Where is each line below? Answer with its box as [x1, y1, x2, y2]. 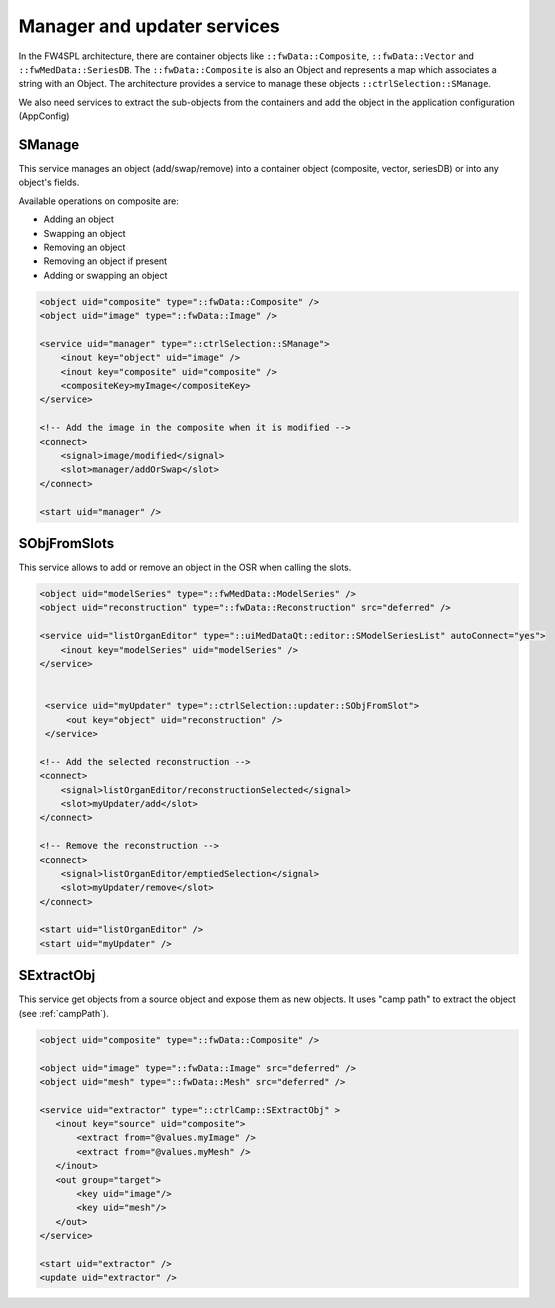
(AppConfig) [18, 110, 70, 122]
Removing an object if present [43, 255, 168, 267]
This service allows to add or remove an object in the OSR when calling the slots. [18, 561, 352, 574]
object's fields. [18, 176, 80, 189]
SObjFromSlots [18, 535, 115, 552]
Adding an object [43, 213, 115, 225]
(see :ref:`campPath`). [18, 1007, 109, 1019]
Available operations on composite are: [18, 195, 179, 207]
